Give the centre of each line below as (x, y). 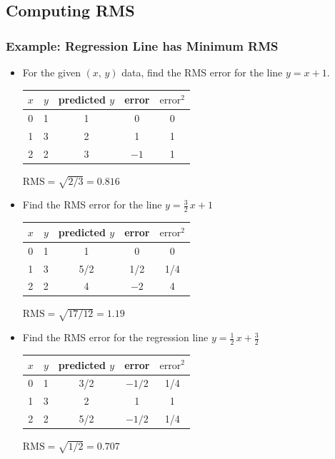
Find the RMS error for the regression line (115, 337)
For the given (51, 72)
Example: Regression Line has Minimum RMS (142, 45)
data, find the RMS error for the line (202, 72)
